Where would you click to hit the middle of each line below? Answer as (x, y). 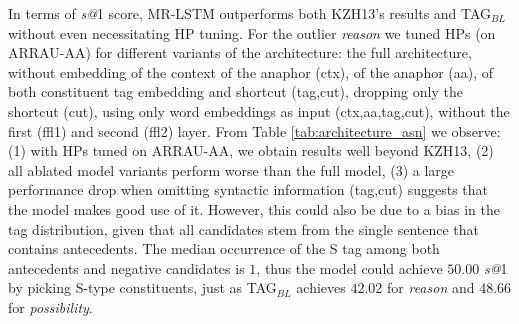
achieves (321, 287)
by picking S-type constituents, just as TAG (142, 287)
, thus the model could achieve (349, 267)
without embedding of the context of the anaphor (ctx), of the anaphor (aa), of (251, 71)
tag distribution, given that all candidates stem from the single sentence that (244, 228)
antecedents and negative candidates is (126, 267)
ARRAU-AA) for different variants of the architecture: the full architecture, (240, 52)
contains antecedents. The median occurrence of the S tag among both (224, 248)
